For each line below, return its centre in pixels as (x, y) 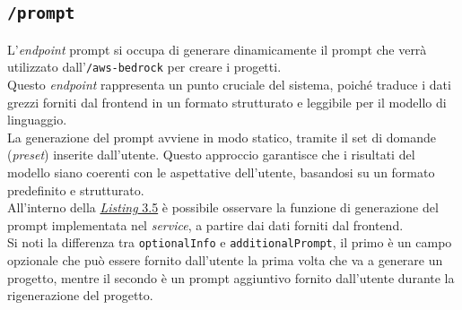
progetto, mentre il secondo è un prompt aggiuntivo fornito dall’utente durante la (231, 277)
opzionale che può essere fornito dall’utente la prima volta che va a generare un (225, 260)
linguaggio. (37, 120)
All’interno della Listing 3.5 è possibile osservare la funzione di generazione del (223, 207)
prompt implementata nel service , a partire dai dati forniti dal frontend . (205, 224)
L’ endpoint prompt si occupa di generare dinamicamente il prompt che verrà (217, 49)
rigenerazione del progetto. (80, 295)
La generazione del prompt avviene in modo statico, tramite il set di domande (222, 137)
